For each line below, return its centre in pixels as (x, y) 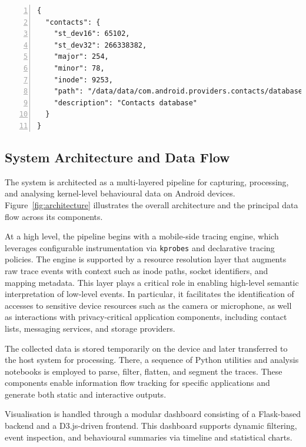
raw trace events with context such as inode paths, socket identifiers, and (137, 270)
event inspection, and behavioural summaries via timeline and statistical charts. (149, 437)
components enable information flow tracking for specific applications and (137, 383)
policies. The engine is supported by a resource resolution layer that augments (146, 259)
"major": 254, (81, 57)
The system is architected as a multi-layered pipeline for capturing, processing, (147, 181)
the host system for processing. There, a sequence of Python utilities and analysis (152, 360)
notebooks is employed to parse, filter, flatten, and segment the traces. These (144, 371)
